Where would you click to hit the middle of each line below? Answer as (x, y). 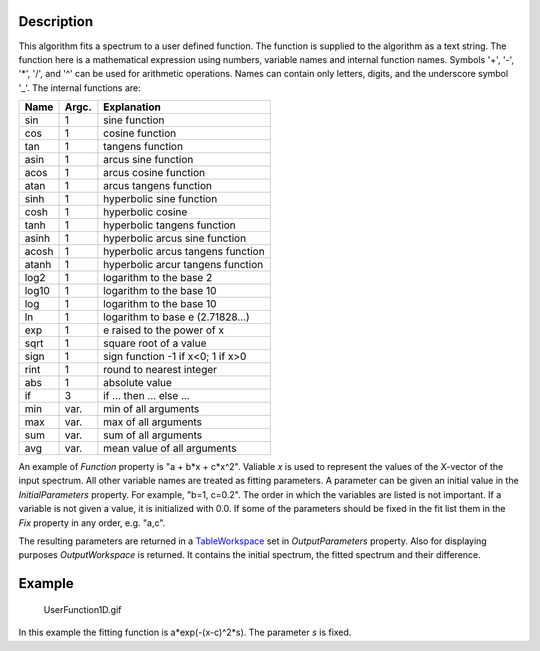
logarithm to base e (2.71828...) (176, 317)
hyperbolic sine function (160, 199)
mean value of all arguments (170, 448)
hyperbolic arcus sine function (175, 238)
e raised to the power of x (164, 330)
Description (56, 21)
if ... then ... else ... (146, 396)
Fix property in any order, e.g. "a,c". (92, 522)
